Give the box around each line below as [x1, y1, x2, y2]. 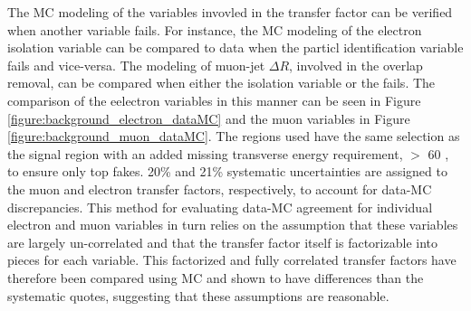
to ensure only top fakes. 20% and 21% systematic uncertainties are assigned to [7, 162, 447, 181]
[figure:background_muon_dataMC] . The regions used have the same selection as [7, 127, 460, 146]
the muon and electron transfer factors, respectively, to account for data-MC [7, 179, 432, 198]
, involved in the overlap [289, 55, 423, 74]
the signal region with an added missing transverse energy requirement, [7, 144, 403, 163]
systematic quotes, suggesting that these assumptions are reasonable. [7, 286, 389, 305]
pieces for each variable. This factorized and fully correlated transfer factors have [7, 250, 457, 269]
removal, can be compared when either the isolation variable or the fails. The [7, 73, 436, 92]
